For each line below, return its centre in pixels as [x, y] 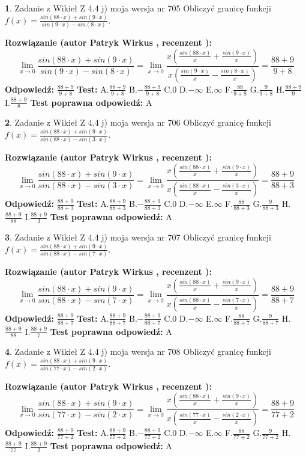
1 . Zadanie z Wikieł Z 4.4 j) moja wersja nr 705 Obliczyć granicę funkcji [138, 8]
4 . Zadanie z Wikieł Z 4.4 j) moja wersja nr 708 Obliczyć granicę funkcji [138, 351]
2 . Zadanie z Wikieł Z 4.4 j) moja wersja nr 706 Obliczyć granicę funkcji [138, 122]
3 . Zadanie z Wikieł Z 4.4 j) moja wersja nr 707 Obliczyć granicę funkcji [138, 237]
